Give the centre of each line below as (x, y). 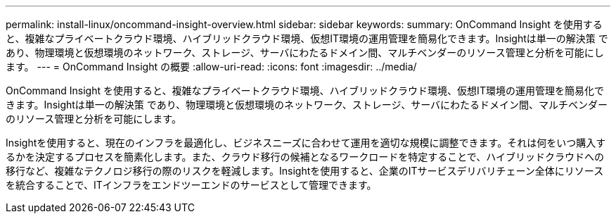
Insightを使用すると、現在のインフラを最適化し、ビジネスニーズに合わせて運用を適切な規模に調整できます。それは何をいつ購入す (306, 143)
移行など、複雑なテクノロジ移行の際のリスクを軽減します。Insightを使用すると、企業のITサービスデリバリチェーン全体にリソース (305, 171)
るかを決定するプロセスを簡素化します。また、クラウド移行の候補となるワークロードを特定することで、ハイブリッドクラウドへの (305, 157)
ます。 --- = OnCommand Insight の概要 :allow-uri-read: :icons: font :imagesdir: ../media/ (211, 67)
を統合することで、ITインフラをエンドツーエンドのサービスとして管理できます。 (191, 185)
